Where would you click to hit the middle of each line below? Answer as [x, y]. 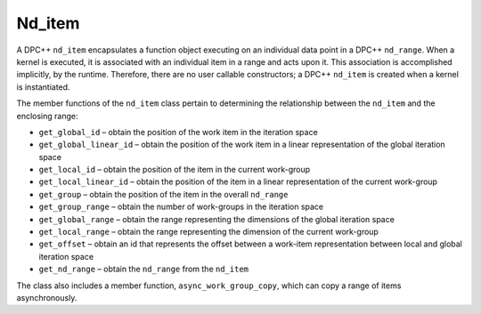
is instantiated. [43, 87]
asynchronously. [47, 297]
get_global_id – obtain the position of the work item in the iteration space [178, 132]
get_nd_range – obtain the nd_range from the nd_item [144, 269]
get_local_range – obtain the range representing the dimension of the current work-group [208, 232]
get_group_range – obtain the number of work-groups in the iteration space [181, 207]
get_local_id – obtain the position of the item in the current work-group [175, 170]
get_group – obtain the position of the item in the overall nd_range [163, 194]
